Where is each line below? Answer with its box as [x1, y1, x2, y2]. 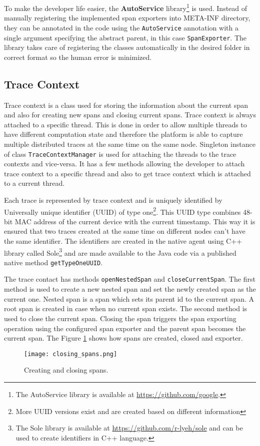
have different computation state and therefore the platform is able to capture [4, 129, 243, 139]
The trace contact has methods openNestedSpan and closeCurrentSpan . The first [4, 274, 255, 284]
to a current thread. [4, 178, 65, 188]
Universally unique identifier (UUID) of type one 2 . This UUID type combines [4, 205, 241, 217]
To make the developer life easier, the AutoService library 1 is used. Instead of [4, 1, 247, 13]
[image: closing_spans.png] [24, 350, 117, 358]
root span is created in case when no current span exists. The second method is [4, 303, 247, 314]
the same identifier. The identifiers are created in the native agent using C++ [4, 235, 242, 246]
